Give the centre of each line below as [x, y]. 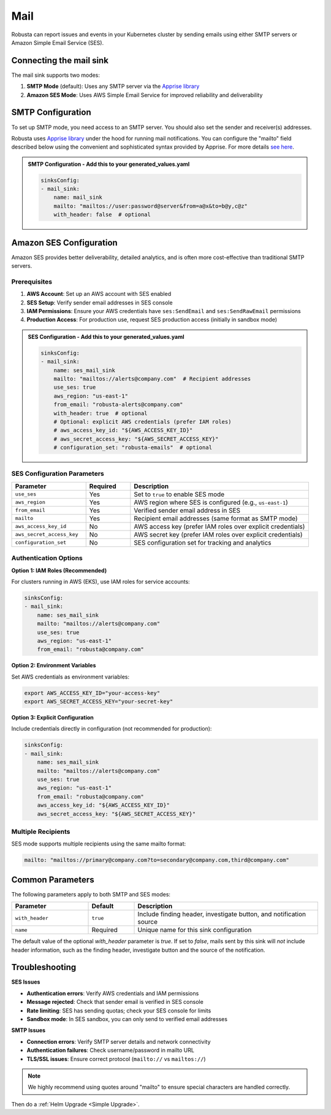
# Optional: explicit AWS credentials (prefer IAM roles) [143, 422]
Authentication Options [47, 558]
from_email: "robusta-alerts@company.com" [118, 405]
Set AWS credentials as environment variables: [70, 677]
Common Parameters [53, 880]
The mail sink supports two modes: [56, 75]
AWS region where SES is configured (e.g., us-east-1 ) [211, 502]
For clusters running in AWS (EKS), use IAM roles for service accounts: [101, 581]
